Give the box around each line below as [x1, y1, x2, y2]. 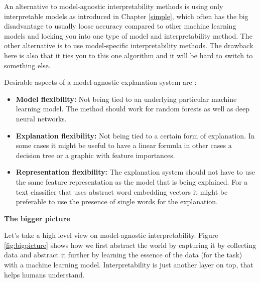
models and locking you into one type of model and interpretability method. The [4, 30, 252, 41]
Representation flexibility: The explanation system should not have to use [16, 167, 255, 177]
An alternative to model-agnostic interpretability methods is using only [4, 1, 223, 11]
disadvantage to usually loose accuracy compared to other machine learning [4, 21, 236, 31]
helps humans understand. [4, 269, 85, 279]
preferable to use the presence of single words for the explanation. [16, 196, 218, 207]
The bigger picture [4, 213, 70, 223]
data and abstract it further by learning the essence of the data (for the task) [4, 249, 242, 260]
